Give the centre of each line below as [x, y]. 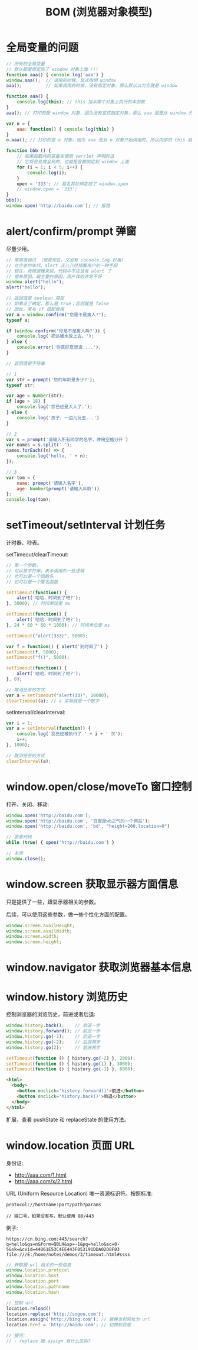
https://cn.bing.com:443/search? [47, 1239]
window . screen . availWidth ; [39, 931]
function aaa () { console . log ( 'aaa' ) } [55, 75]
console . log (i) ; [47, 173]
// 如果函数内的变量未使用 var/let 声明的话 [65, 156]
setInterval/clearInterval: [36, 712]
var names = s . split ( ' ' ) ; [39, 445]
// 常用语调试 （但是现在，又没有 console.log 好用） [66, 260]
